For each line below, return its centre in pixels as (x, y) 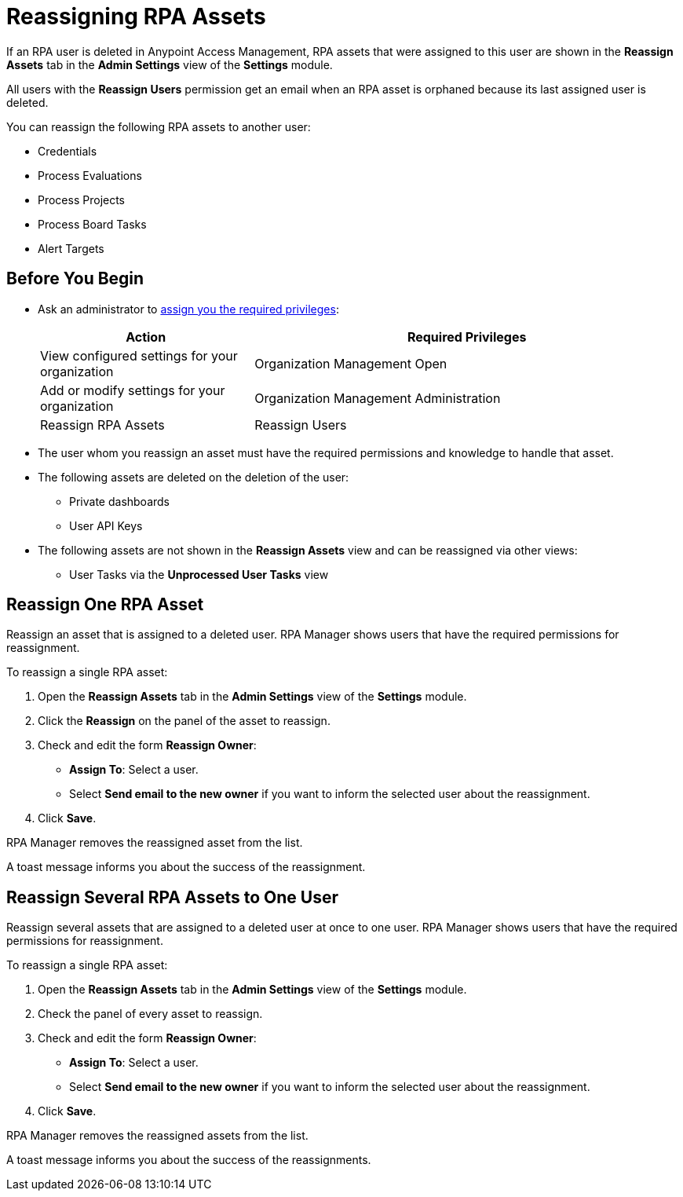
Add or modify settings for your (133, 390)
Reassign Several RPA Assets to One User (173, 897)
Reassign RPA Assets (102, 425)
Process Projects (82, 199)
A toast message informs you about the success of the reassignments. (189, 1160)
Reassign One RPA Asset (105, 605)
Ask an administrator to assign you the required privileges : (188, 309)
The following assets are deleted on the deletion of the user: (194, 477)
